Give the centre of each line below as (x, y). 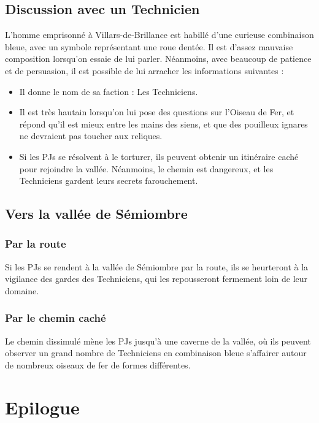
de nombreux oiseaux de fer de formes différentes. (98, 364)
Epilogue (42, 407)
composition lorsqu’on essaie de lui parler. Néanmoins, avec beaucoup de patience (158, 59)
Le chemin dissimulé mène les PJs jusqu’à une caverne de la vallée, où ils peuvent (158, 341)
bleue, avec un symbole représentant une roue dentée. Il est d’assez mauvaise (149, 46)
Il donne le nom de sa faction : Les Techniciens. (109, 91)
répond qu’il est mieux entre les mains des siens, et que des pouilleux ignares (163, 124)
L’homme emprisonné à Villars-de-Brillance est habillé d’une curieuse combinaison (159, 35)
